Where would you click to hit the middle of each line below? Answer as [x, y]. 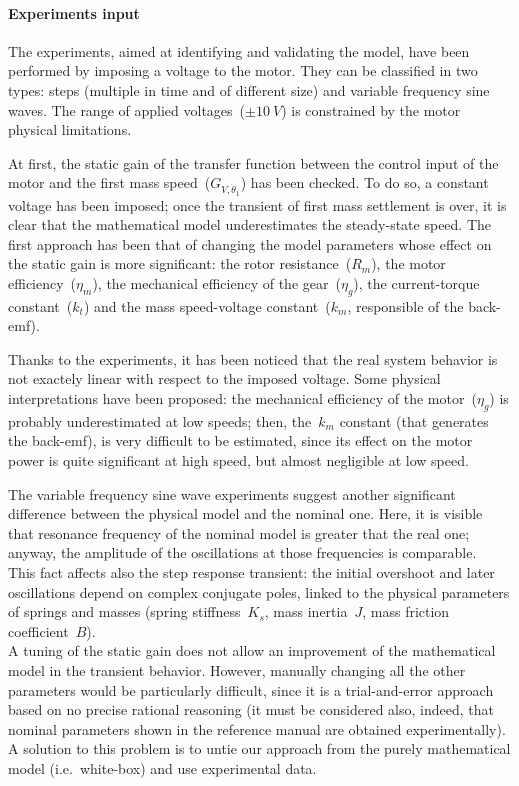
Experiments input [74, 12]
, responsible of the [405, 305]
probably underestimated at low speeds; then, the [160, 420]
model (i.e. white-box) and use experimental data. [162, 767]
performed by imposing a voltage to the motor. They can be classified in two [243, 70]
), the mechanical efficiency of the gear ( [216, 282]
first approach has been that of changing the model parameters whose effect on [250, 243]
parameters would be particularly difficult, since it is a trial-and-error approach [251, 689]
